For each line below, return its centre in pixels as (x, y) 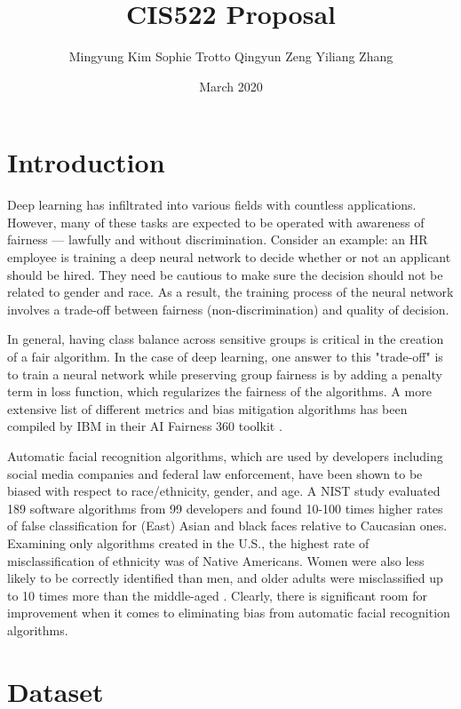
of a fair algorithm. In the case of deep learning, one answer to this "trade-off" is (225, 356)
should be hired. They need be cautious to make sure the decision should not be (225, 274)
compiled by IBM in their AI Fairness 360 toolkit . (145, 426)
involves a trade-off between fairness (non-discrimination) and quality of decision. (228, 309)
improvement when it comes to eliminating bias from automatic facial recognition (229, 613)
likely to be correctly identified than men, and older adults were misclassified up (225, 578)
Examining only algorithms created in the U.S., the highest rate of (188, 542)
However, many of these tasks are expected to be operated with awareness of (216, 222)
